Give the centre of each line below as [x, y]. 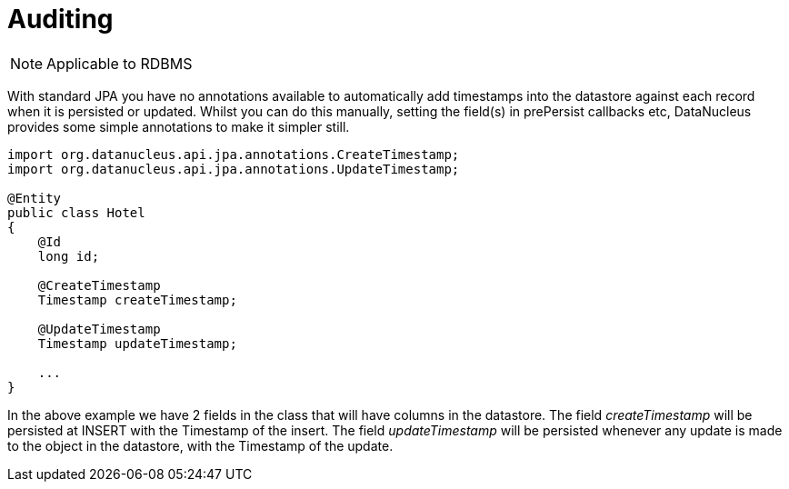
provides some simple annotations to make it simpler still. [179, 126]
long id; [69, 256]
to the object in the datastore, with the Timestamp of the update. [200, 445]
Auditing [60, 19]
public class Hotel [76, 212]
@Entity [35, 198]
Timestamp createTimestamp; [137, 299]
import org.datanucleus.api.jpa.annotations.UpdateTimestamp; [234, 169]
